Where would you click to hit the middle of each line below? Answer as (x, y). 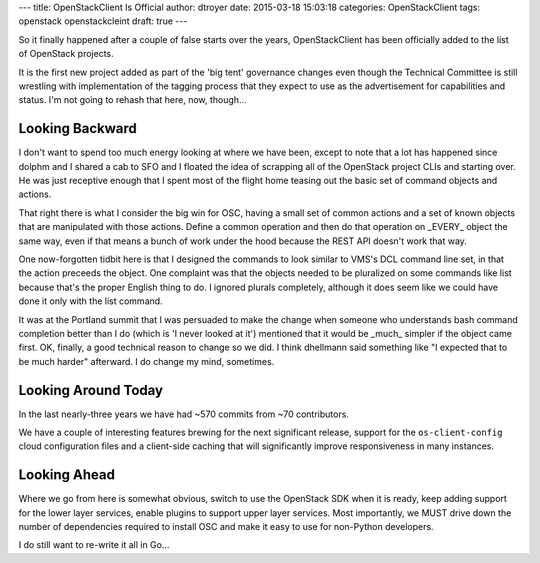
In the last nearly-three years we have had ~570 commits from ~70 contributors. (184, 414)
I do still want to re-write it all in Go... (94, 545)
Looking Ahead (66, 475)
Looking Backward (77, 128)
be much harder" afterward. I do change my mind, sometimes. (146, 361)
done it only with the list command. (91, 301)
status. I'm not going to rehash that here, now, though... (132, 100)
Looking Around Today (91, 390)
